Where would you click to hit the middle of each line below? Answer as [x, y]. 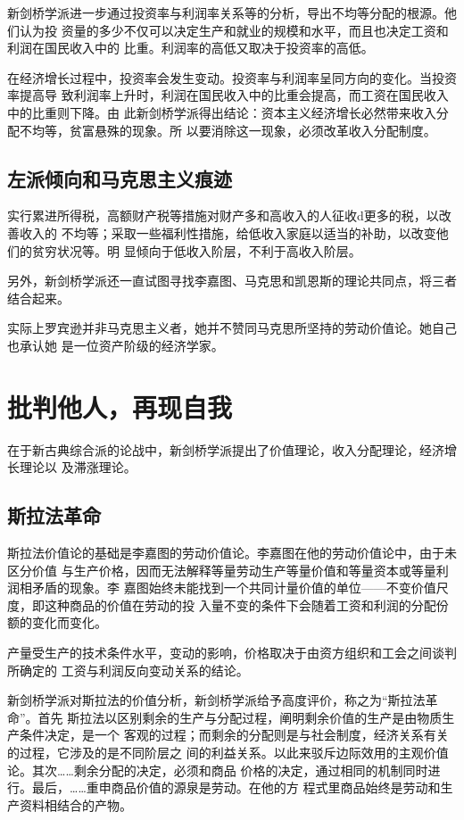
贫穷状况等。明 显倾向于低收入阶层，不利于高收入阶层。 [196, 250]
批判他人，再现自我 [120, 406]
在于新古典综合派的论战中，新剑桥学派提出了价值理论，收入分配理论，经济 [226, 449]
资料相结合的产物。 [75, 804]
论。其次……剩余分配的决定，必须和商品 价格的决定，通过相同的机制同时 [218, 770]
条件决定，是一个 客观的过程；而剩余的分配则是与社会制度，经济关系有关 [234, 735]
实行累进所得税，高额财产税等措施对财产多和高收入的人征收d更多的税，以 [223, 215]
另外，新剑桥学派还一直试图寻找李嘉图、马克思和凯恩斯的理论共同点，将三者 [232, 281]
